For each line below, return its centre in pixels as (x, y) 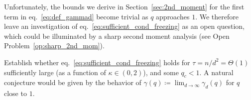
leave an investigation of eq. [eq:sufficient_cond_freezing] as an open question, (124, 26)
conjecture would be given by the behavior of (73, 82)
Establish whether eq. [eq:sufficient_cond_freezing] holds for (97, 62)
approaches (173, 16)
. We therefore (217, 16)
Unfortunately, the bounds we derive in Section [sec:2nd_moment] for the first (124, 6)
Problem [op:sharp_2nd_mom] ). (54, 46)
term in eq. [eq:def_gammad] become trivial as (76, 16)
